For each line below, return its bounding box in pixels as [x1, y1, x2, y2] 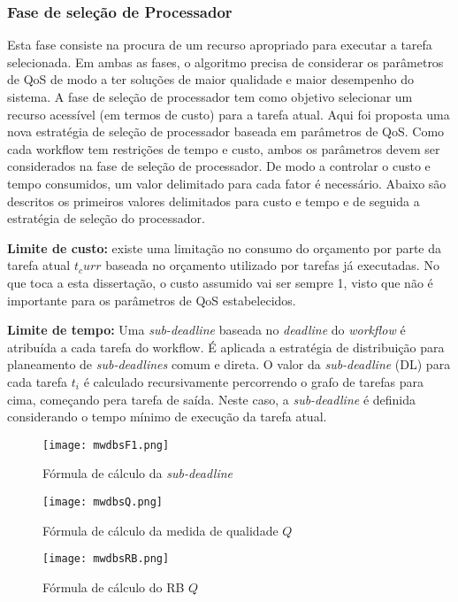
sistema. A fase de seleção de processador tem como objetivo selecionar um [7, 88, 413, 105]
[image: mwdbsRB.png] [42, 552, 170, 566]
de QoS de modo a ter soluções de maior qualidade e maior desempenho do [7, 70, 414, 89]
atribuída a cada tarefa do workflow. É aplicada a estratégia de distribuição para [7, 337, 445, 356]
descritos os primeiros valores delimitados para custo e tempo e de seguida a [7, 191, 420, 210]
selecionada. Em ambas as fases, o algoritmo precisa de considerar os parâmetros [7, 52, 444, 71]
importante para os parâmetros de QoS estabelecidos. [7, 290, 296, 309]
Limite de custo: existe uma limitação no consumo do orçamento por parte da [7, 238, 442, 257]
